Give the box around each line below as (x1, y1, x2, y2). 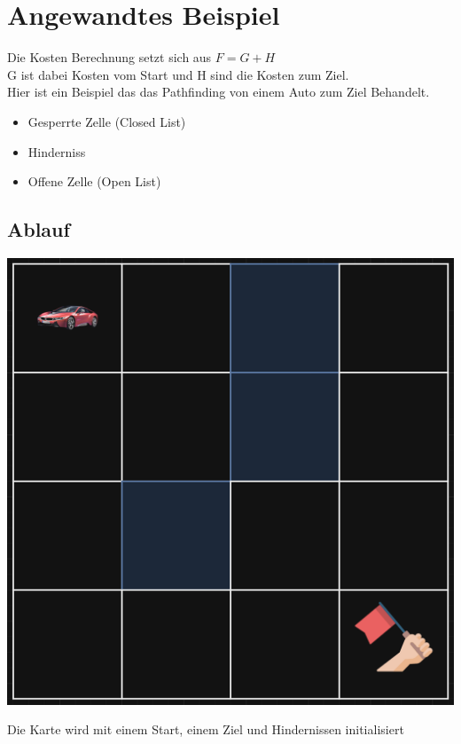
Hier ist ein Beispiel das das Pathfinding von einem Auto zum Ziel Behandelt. (7, 82, 430, 101)
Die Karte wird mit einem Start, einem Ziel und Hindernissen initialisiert (7, 720, 404, 739)
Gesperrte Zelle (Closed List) (27, 112, 186, 130)
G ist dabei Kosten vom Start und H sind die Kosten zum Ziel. (7, 65, 349, 83)
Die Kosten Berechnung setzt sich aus (7, 48, 212, 67)
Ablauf (7, 215, 70, 243)
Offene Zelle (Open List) (27, 172, 161, 191)
